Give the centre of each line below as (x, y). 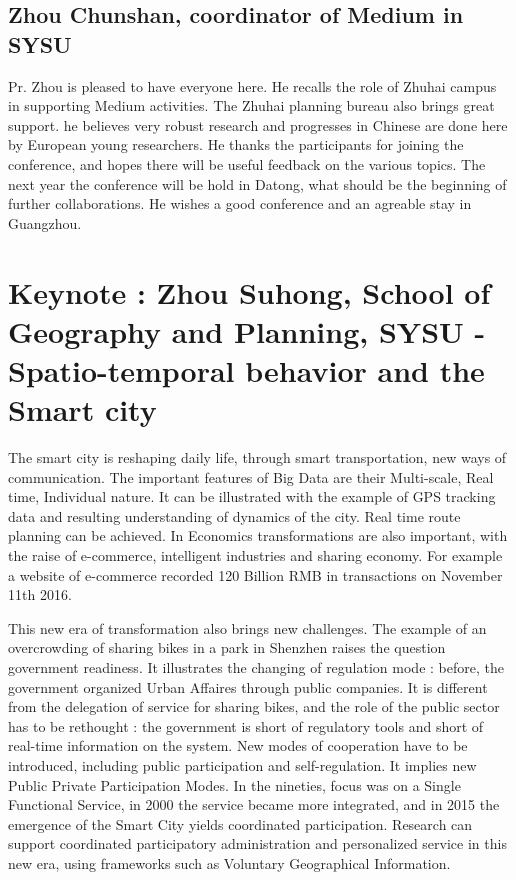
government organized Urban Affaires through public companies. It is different (248, 686)
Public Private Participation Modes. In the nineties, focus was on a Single (234, 784)
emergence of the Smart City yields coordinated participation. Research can (240, 823)
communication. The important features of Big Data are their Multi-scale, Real (251, 476)
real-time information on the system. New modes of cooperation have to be (238, 745)
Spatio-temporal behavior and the (246, 369)
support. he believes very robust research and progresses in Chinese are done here (258, 124)
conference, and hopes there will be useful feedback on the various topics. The (247, 163)
